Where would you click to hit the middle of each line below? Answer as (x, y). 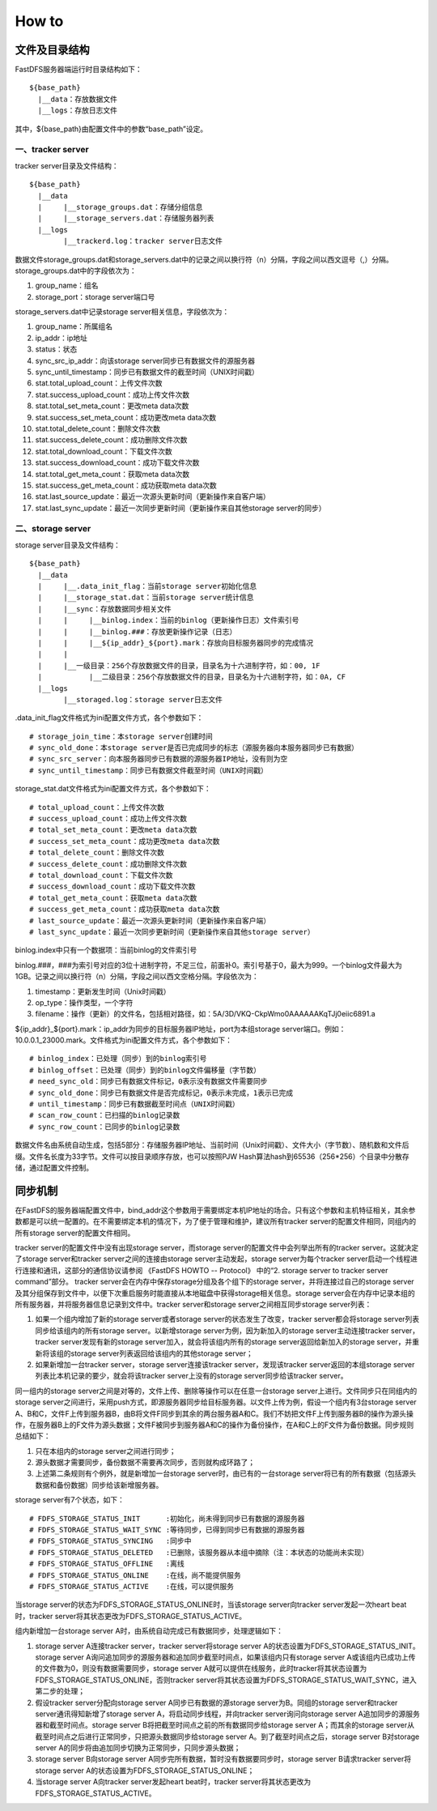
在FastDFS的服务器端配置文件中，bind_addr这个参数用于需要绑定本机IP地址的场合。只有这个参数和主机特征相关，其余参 (215, 1210)
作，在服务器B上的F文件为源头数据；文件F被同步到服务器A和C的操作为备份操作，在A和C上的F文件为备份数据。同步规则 (214, 1425)
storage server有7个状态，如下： (70, 1500)
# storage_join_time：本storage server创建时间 (121, 736)
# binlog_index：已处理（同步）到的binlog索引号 (118, 1059)
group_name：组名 (67, 285)
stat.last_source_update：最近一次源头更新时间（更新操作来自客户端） (153, 496)
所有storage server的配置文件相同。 (75, 1233)
